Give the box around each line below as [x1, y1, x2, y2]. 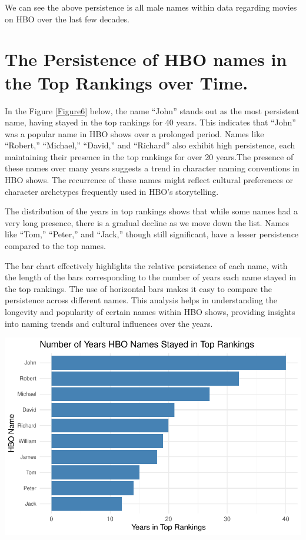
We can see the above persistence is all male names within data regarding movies [5, 1, 297, 13]
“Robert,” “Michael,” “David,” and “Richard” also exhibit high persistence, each [5, 139, 295, 151]
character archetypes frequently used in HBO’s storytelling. [5, 185, 219, 197]
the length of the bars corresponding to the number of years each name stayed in [5, 271, 297, 283]
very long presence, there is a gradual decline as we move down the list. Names [5, 216, 290, 228]
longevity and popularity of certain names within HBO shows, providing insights [5, 306, 295, 317]
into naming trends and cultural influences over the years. [5, 317, 213, 329]
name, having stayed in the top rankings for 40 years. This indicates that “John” [5, 116, 296, 128]
